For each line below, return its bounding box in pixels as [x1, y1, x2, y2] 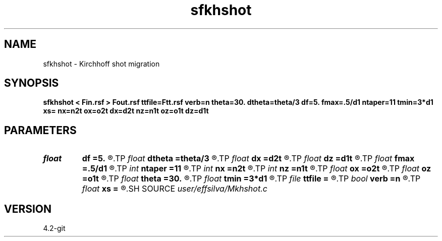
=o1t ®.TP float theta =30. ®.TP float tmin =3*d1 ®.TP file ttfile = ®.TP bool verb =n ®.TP [82, 173, 421, 184]
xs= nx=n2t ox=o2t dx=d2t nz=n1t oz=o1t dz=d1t [43, 106, 209, 115]
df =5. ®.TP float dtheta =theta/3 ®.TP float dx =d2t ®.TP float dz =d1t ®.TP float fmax [82, 153, 415, 164]
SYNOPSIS [4, 77, 59, 90]
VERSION [4, 202, 52, 215]
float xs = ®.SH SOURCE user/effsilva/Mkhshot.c [82, 184, 267, 194]
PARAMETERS [4, 124, 77, 137]
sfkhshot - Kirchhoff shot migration [43, 59, 160, 68]
